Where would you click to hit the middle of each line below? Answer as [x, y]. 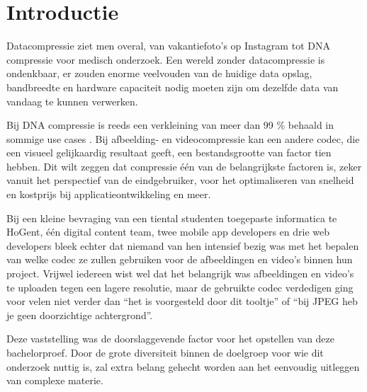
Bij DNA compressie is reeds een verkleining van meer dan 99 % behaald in [170, 125]
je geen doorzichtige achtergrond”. [80, 315]
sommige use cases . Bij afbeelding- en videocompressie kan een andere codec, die [183, 138]
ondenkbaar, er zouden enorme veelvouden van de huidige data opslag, [159, 73]
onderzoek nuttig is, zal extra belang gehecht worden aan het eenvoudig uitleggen [183, 366]
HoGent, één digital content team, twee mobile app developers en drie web [168, 232]
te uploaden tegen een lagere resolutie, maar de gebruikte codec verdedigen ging [180, 287]
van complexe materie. [55, 380]
